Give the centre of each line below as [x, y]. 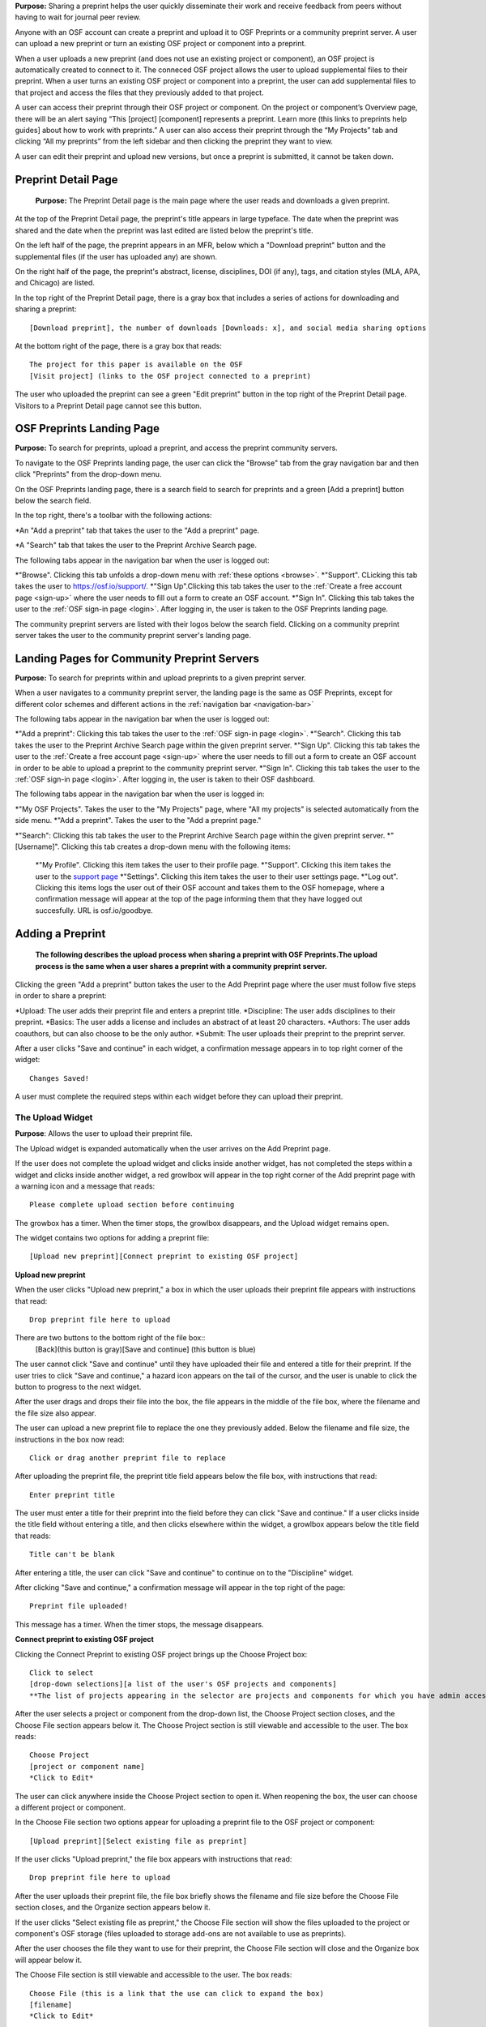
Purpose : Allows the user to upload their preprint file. [104, 1133]
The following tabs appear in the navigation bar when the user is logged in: [140, 794]
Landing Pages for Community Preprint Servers [137, 658]
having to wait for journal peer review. [78, 17]
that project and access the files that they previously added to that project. [139, 92]
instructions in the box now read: [70, 1439]
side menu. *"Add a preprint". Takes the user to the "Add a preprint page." [138, 821]
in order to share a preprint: [61, 996]
